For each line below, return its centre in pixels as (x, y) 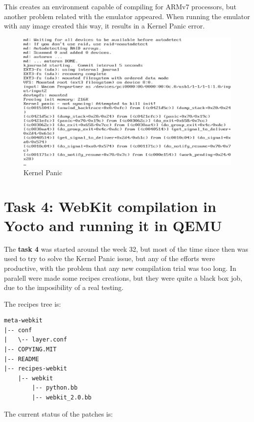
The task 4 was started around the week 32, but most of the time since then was (126, 249)
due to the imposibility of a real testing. (64, 287)
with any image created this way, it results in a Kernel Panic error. (104, 26)
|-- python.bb (55, 388)
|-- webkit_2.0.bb (62, 398)
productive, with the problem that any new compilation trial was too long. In (120, 268)
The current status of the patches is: (58, 413)
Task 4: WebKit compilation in (110, 206)
